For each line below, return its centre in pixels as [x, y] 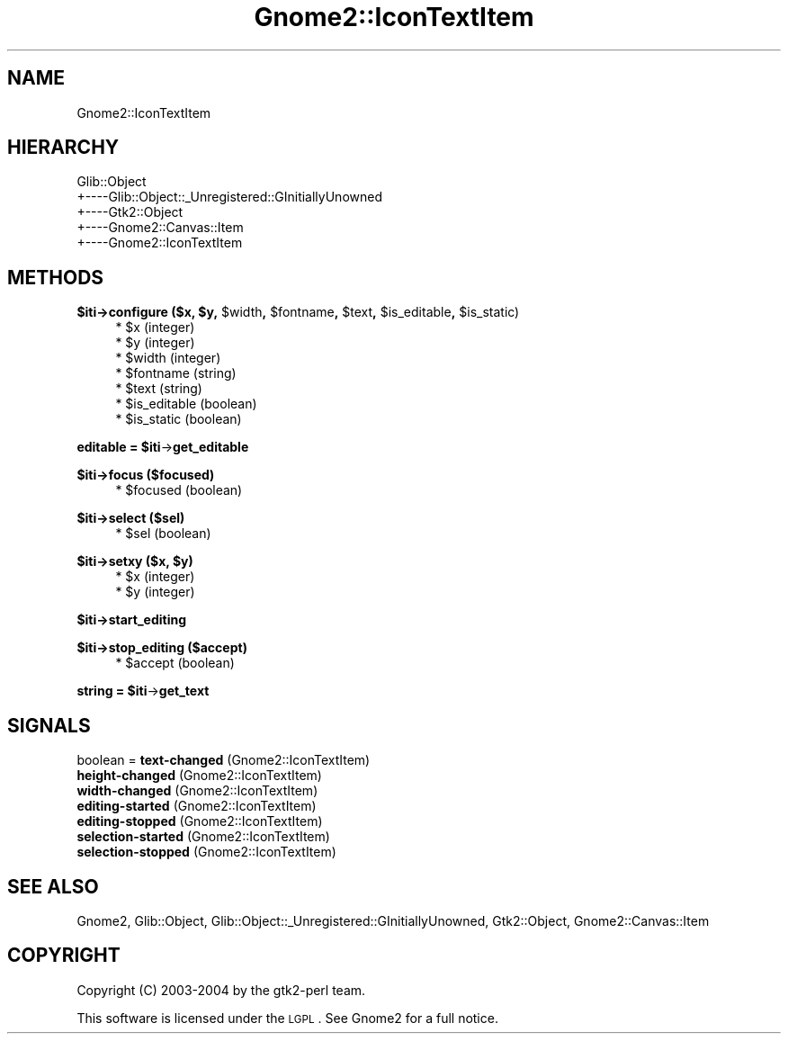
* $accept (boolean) [175, 663]
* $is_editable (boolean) [186, 404]
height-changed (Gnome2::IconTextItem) [199, 776]
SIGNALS [49, 725]
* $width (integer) [168, 358]
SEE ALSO [53, 886]
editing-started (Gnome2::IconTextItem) [197, 806]
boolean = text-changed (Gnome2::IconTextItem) [224, 760]
